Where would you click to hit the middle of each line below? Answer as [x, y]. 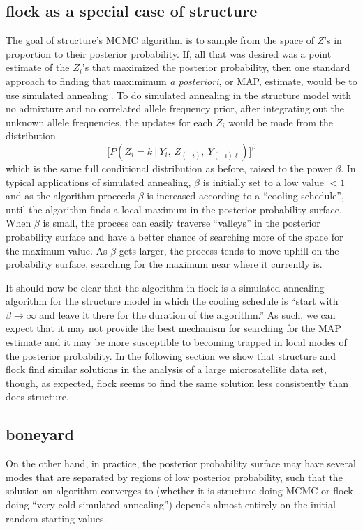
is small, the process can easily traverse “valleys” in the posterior [181, 223]
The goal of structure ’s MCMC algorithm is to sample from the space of [160, 40]
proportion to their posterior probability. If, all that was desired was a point [169, 53]
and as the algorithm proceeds [70, 196]
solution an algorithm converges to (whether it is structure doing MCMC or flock [179, 491]
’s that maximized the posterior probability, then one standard [216, 67]
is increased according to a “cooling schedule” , [245, 196]
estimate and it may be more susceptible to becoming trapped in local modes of [176, 342]
